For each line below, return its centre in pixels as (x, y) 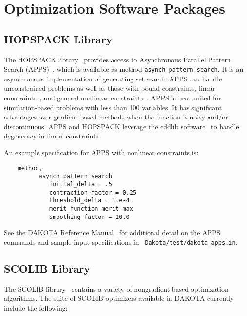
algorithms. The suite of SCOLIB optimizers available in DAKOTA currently (119, 298)
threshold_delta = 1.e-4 (89, 201)
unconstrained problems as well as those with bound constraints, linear (110, 88)
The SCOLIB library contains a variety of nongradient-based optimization (116, 288)
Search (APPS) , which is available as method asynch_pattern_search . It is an (124, 69)
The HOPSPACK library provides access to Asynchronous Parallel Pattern (117, 59)
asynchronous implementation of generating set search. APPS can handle (113, 78)
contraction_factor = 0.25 (93, 192)
